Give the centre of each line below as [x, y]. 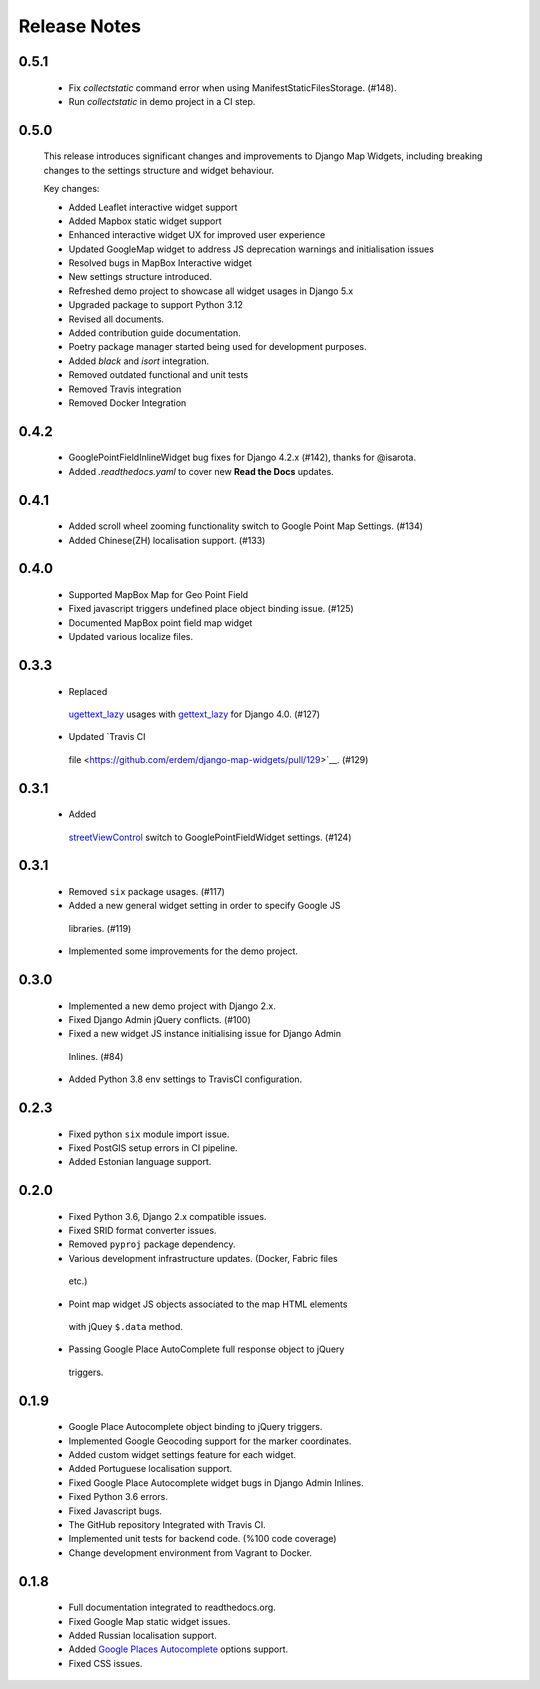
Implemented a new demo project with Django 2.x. [172, 1006]
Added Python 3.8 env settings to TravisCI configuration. [185, 1079]
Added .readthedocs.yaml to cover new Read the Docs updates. [201, 471]
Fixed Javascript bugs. [115, 1511]
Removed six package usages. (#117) [146, 891]
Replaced [88, 691]
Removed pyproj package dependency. [152, 1244]
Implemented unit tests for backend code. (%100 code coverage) [202, 1539]
